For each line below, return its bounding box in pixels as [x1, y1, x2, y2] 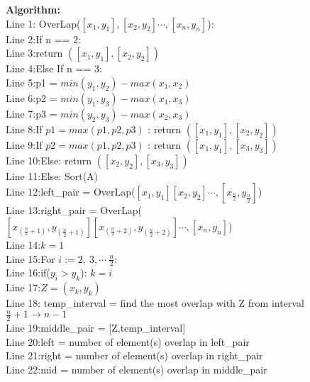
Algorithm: [6, 2, 60, 16]
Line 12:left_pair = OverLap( [6, 184, 135, 199]
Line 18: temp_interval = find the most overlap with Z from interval [6, 296, 304, 310]
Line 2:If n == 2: [6, 31, 81, 46]
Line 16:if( [6, 265, 50, 280]
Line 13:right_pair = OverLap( [6, 203, 142, 218]
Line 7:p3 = [6, 106, 57, 120]
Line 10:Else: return [6, 152, 92, 167]
